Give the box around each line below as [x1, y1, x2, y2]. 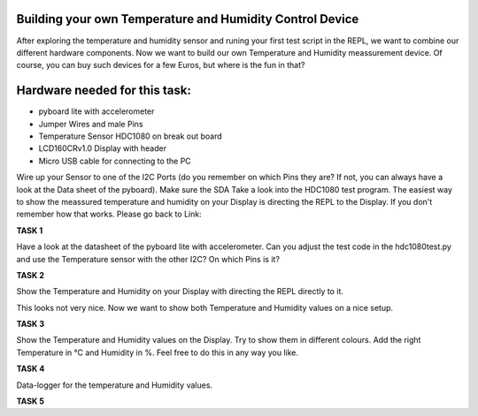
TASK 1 [16, 225, 43, 236]
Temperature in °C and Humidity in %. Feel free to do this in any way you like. [16, 347, 299, 358]
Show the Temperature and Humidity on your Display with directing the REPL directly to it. [16, 286, 344, 297]
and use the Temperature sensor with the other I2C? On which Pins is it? [16, 253, 281, 264]
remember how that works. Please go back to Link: [16, 208, 203, 220]
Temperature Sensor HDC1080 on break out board [38, 131, 223, 141]
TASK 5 [16, 396, 44, 406]
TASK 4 [16, 363, 45, 374]
